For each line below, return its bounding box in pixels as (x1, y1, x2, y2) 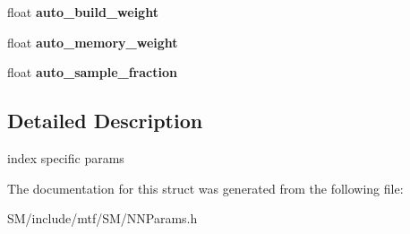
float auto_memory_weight (7, 32, 178, 51)
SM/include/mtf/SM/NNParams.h (7, 209, 198, 228)
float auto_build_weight (7, 3, 158, 21)
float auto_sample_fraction (7, 63, 177, 82)
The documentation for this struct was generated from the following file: (7, 178, 404, 197)
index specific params (7, 148, 124, 167)
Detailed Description (7, 107, 203, 134)
